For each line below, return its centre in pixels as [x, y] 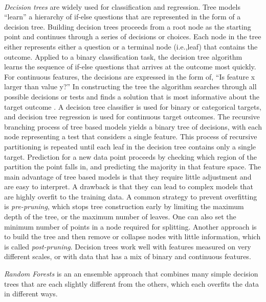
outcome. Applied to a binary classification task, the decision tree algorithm [123, 56]
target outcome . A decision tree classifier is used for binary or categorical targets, [133, 106]
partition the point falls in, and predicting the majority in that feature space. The [133, 167]
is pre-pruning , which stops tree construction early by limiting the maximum [124, 206]
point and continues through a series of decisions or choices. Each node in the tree [133, 36]
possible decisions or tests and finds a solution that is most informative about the [132, 96]
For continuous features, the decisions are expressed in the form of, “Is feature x [130, 76]
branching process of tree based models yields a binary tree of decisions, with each [133, 126]
